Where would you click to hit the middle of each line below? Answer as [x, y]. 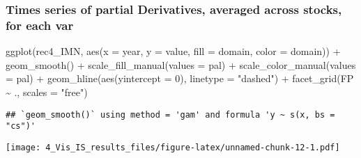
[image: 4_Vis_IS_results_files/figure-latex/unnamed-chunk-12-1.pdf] [173, 147]
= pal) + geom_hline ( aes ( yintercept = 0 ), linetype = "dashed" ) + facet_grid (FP [180, 78]
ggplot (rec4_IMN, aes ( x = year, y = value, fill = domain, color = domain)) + [173, 51]
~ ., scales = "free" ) [47, 92]
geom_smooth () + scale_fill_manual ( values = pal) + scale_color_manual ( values [181, 64]
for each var [40, 25]
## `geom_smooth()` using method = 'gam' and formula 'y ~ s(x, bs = [170, 114]
